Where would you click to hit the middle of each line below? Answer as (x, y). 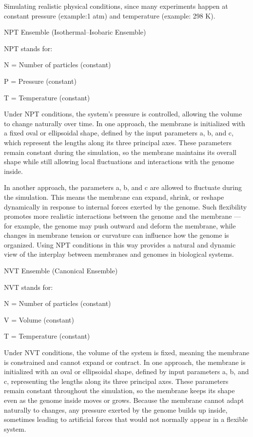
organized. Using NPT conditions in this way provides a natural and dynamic (120, 244)
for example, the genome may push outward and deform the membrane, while (120, 225)
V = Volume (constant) (39, 319)
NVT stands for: (29, 287)
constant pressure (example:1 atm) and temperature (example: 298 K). (110, 15)
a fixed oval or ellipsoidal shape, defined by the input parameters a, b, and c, (119, 133)
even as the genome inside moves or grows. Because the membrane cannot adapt (124, 400)
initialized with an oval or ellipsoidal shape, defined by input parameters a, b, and (126, 371)
